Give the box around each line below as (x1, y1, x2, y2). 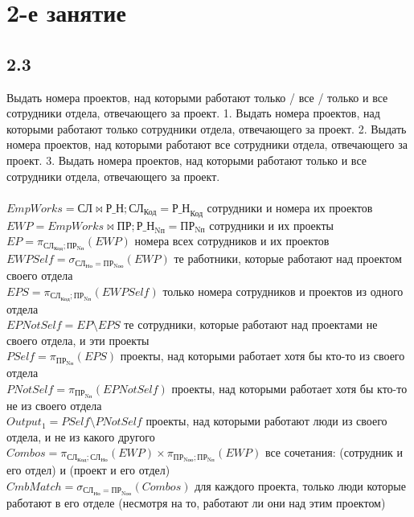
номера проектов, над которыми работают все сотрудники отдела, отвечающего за (6, 136, 408, 153)
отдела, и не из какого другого (6, 428, 155, 445)
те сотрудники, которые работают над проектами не (124, 316, 378, 333)
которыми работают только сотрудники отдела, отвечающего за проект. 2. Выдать (6, 120, 407, 137)
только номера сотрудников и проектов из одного (162, 282, 404, 299)
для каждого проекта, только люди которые (195, 477, 406, 494)
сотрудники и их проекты (209, 216, 334, 233)
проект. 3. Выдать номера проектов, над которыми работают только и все (6, 151, 367, 168)
